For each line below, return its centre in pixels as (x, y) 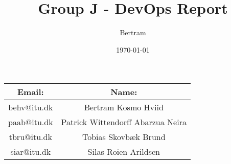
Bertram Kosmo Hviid (124, 107)
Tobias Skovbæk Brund (124, 137)
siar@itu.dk (31, 152)
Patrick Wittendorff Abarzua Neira (124, 122)
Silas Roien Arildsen (124, 152)
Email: (30, 92)
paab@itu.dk (31, 122)
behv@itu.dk (31, 107)
